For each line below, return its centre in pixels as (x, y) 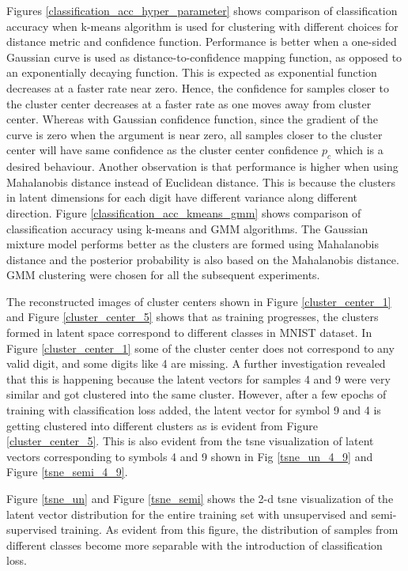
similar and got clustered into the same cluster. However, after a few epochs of (196, 394)
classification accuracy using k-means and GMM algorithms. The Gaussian (187, 228)
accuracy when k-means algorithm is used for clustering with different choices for (202, 26)
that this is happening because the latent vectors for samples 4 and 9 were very (198, 378)
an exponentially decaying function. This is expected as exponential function (192, 72)
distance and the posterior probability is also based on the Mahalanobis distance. (203, 259)
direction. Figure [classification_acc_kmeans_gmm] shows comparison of (184, 212)
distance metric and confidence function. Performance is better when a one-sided (202, 42)
